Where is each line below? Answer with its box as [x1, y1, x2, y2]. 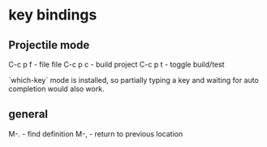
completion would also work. [8, 84, 105, 93]
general [8, 107, 49, 121]
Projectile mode [8, 38, 90, 52]
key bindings [8, 6, 97, 24]
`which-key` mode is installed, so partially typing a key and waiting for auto [8, 76, 260, 84]
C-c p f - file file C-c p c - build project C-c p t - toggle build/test [8, 59, 225, 69]
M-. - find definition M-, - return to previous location [8, 128, 183, 139]
